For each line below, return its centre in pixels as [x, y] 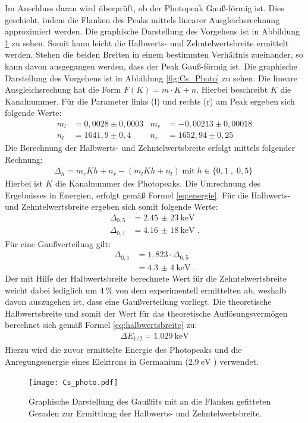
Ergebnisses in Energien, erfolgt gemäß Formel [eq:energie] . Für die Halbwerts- [148, 195]
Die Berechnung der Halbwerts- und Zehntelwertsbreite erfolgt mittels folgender [150, 147]
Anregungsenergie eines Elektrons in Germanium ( [97, 362]
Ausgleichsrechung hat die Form [63, 89]
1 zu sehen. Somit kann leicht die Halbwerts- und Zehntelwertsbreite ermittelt [147, 42]
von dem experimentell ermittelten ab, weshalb [201, 290]
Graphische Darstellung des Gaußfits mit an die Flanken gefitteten [150, 401]
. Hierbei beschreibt [232, 89]
